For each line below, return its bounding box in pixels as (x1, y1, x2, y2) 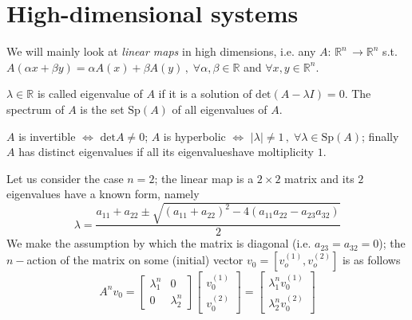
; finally (362, 127, 399, 144)
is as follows (342, 252, 401, 268)
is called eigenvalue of (37, 85, 143, 102)
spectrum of (6, 100, 65, 117)
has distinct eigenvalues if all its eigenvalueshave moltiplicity (18, 143, 314, 160)
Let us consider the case (6, 170, 124, 186)
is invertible (18, 127, 76, 144)
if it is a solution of (158, 85, 252, 102)
